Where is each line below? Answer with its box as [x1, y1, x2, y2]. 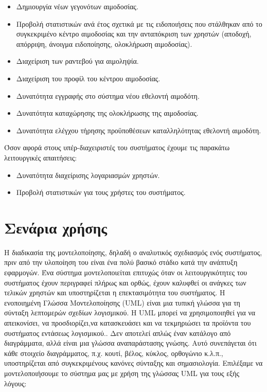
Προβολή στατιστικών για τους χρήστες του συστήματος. [16, 187, 186, 198]
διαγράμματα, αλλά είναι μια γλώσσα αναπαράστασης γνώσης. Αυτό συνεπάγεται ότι [4, 337, 257, 348]
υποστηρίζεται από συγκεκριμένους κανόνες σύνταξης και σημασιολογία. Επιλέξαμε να [4, 358, 263, 368]
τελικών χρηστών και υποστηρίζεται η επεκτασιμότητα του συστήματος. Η [4, 287, 225, 298]
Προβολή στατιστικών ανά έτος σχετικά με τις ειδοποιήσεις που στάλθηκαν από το [16, 18, 262, 29]
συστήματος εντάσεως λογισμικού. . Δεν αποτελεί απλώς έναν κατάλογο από [4, 327, 231, 338]
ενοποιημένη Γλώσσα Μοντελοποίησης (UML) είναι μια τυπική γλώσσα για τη [4, 297, 240, 308]
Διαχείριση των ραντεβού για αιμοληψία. [16, 56, 139, 66]
